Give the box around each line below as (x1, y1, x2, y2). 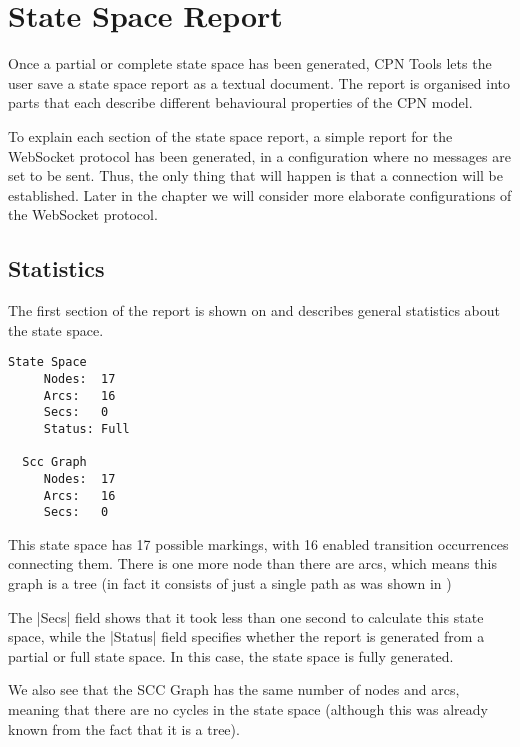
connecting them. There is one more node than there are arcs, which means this (8, 553, 497, 574)
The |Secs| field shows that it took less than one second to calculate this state (8, 606, 484, 627)
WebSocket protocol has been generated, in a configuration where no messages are (8, 145, 511, 166)
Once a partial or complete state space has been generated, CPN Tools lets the (8, 53, 492, 74)
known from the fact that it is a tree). (8, 718, 240, 739)
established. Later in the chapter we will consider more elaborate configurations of (8, 184, 512, 205)
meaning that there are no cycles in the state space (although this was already (8, 698, 488, 719)
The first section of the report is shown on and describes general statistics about (8, 300, 501, 321)
